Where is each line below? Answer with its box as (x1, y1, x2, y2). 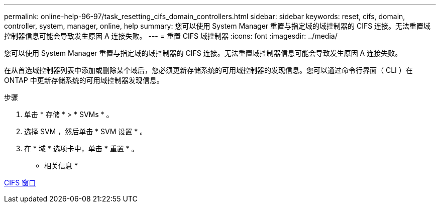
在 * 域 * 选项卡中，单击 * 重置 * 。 (24, 144, 139, 153)
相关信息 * (44, 161, 78, 170)
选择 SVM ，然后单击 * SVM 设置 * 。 (24, 127, 147, 136)
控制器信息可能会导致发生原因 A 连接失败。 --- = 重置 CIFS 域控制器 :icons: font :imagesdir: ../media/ (4, 32, 338, 40)
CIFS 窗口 (4, 178, 36, 187)
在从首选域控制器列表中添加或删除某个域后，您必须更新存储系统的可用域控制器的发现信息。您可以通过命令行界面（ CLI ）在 (4, 66, 413, 74)
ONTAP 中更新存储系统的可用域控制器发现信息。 (4, 76, 164, 84)
